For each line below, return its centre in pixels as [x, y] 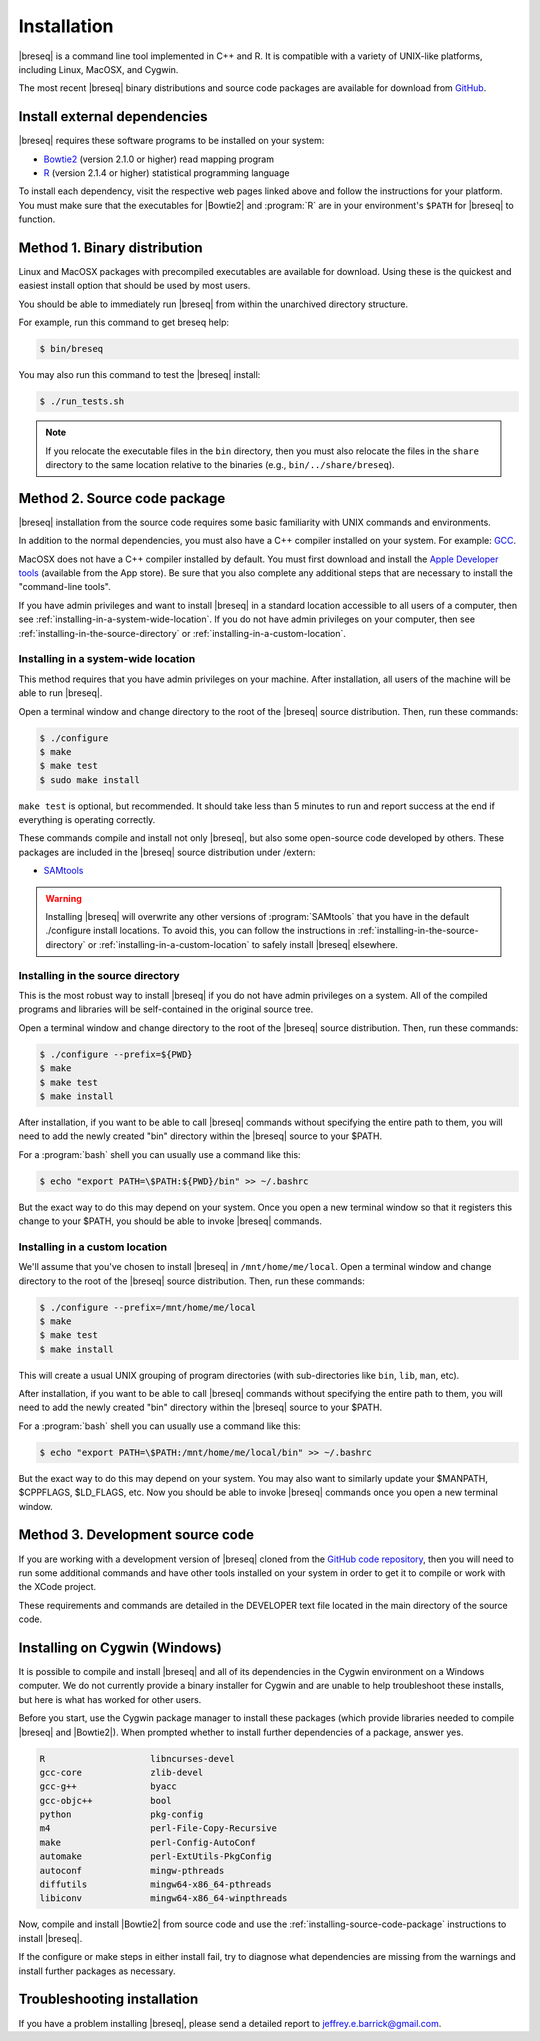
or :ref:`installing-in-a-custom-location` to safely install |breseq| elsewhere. [243, 944]
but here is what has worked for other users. [110, 1699]
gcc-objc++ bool [105, 1800]
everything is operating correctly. [87, 820]
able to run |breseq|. [60, 693]
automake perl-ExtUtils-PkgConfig [155, 1856]
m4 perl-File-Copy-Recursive [158, 1828]
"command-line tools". [64, 587]
